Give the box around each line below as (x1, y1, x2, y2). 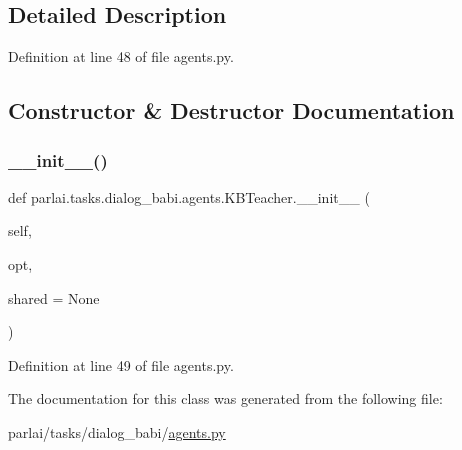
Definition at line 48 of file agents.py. (8, 46, 234, 67)
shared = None (8, 287, 100, 308)
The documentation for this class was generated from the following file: (8, 388, 443, 409)
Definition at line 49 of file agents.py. (8, 354, 234, 375)
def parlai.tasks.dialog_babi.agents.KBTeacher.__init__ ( (8, 186, 370, 207)
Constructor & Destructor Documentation (8, 95, 455, 126)
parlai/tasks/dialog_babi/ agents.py (8, 421, 226, 442)
